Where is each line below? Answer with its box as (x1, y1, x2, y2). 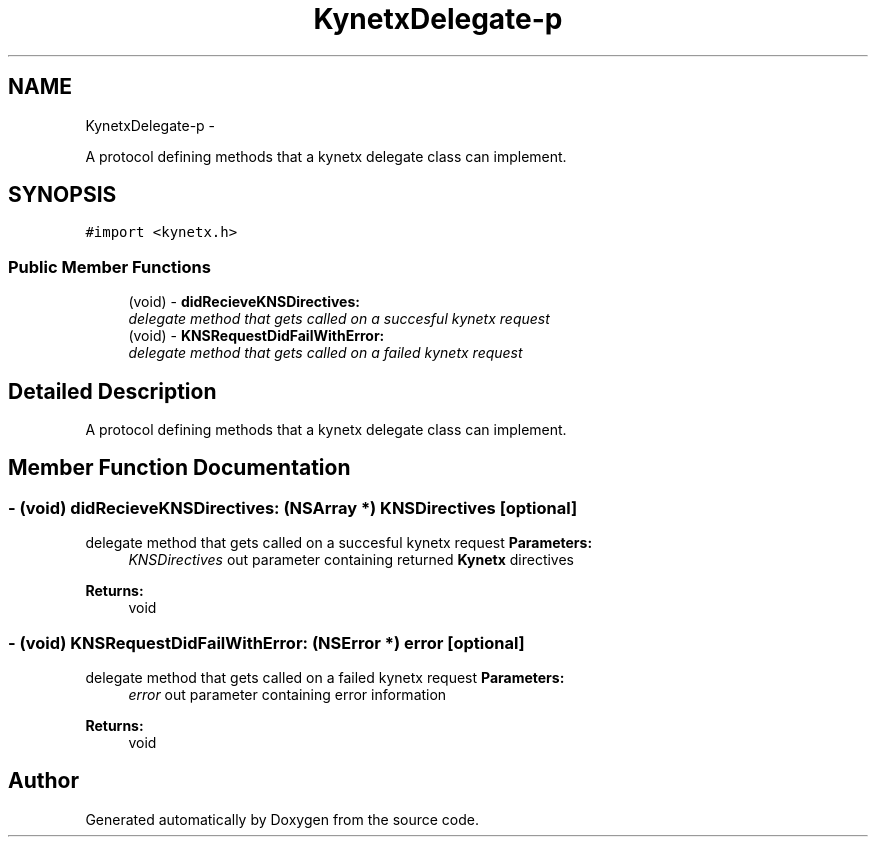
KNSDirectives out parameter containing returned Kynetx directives (128, 551, 575, 569)
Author (8, 768, 79, 794)
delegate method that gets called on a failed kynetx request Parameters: (85, 669, 565, 686)
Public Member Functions (8, 256, 211, 277)
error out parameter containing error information (128, 686, 447, 703)
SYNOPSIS (8, 182, 117, 208)
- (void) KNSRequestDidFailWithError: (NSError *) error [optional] (8, 632, 525, 653)
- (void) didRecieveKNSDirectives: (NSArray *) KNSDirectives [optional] (8, 497, 578, 518)
